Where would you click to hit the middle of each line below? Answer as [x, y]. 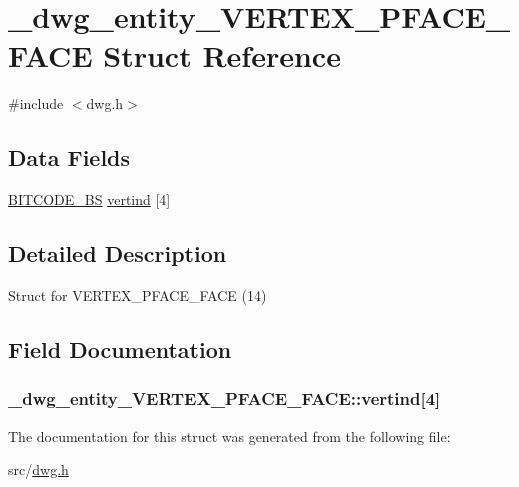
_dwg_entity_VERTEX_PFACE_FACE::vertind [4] [224, 398]
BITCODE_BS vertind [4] [89, 199]
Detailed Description [117, 253]
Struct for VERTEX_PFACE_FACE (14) [137, 294]
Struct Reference [222, 55]
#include [36, 103]
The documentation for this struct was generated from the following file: [229, 435]
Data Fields [69, 157]
